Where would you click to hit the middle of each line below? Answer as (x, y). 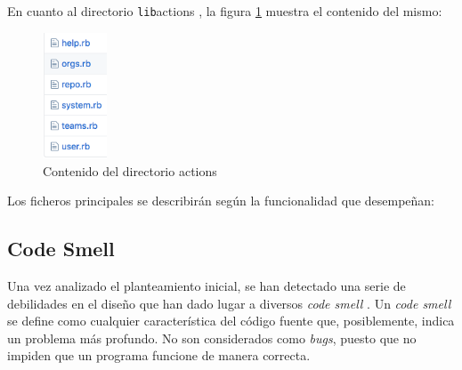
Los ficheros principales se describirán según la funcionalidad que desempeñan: (221, 201)
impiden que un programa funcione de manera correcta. (159, 355)
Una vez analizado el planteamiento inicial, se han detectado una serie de (207, 285)
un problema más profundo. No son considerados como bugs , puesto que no (212, 338)
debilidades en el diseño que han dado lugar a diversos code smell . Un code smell (229, 303)
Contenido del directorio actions (130, 170)
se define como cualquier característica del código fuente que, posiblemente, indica (231, 321)
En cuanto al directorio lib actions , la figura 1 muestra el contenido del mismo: (225, 11)
